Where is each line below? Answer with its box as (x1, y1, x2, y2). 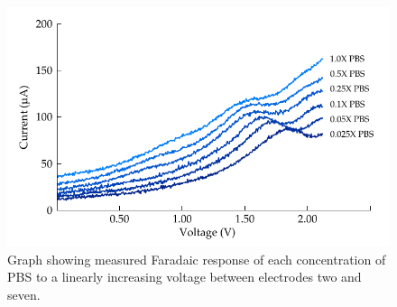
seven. (7, 284, 41, 303)
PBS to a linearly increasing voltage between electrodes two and (7, 267, 362, 286)
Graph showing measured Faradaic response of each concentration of (7, 249, 386, 268)
